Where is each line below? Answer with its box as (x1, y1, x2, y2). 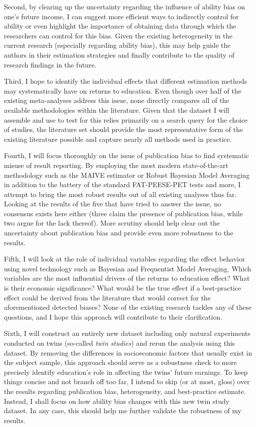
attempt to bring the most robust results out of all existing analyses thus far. (4, 189, 237, 199)
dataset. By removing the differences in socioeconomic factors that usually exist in (4, 347, 252, 358)
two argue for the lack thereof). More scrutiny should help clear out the (4, 218, 220, 228)
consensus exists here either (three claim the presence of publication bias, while (4, 208, 243, 218)
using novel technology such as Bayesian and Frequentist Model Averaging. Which (4, 263, 252, 273)
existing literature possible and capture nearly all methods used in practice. (4, 133, 232, 144)
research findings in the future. (4, 59, 96, 69)
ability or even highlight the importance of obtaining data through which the (4, 21, 236, 31)
